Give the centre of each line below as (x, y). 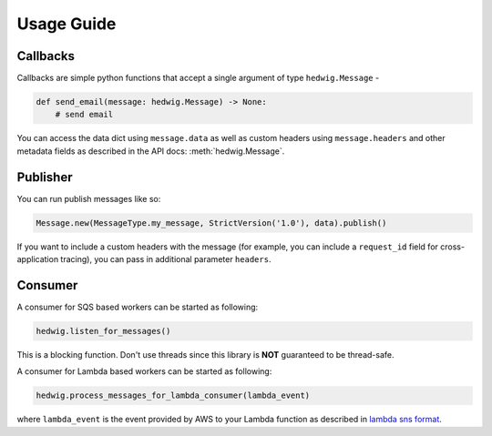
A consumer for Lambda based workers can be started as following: (144, 371)
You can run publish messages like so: (89, 198)
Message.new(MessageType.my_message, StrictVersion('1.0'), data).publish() (211, 223)
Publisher (45, 177)
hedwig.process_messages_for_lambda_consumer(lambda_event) (173, 395)
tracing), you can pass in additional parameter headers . (166, 259)
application (38, 259)
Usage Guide (67, 24)
